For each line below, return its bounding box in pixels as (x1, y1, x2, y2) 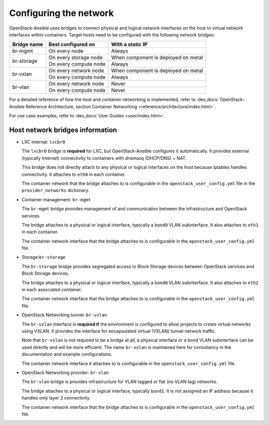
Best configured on (48, 41, 95, 48)
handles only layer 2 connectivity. (21, 395, 91, 401)
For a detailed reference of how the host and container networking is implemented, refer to (9, 96, 196, 102)
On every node (48, 47, 84, 54)
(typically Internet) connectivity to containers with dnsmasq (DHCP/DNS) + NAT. (21, 155, 187, 161)
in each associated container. (21, 287, 82, 293)
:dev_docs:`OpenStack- (196, 96, 245, 102)
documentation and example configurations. (21, 351, 113, 357)
